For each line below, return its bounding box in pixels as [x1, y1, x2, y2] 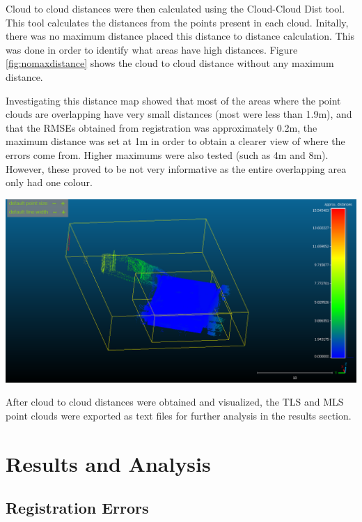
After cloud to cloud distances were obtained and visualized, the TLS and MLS [6, 394, 344, 409]
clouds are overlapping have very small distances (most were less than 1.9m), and [6, 107, 352, 121]
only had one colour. [6, 175, 93, 190]
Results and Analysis [6, 449, 211, 477]
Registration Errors [6, 497, 149, 519]
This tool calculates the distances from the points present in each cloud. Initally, [6, 15, 349, 29]
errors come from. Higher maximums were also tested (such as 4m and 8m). [6, 147, 329, 162]
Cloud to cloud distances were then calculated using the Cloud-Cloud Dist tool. [6, 1, 345, 15]
